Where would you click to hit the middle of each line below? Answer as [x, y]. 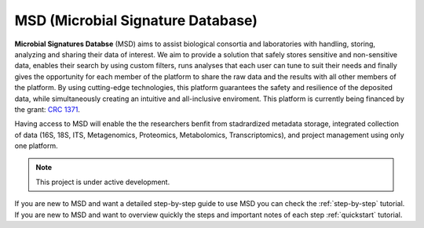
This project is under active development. [103, 182]
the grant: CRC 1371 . [47, 109]
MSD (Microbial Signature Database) [136, 20]
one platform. [36, 146]
